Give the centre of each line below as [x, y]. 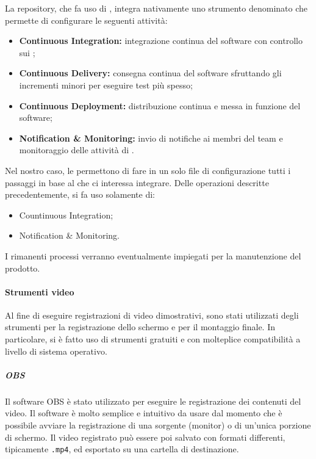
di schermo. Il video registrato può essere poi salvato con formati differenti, [145, 437]
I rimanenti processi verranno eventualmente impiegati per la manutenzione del [153, 255]
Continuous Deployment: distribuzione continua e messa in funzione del [160, 105]
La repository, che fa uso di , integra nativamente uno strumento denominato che [156, 8]
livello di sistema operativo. [56, 351]
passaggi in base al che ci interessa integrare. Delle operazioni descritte [137, 182]
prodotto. [23, 268]
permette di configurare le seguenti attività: [86, 20]
